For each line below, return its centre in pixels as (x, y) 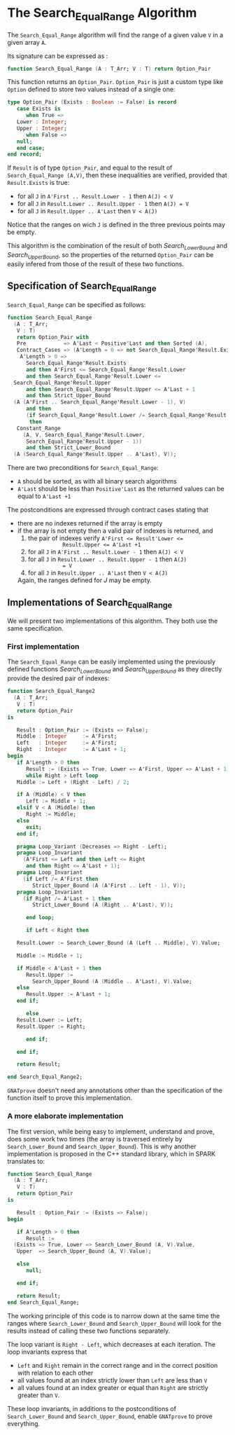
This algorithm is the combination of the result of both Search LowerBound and (117, 247)
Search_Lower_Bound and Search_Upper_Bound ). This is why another (102, 1146)
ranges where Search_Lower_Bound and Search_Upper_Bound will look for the (114, 1323)
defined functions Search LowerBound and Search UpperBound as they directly (115, 670)
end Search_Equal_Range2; (45, 1077)
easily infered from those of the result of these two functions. (95, 263)
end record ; (24, 155)
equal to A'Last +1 (44, 496)
